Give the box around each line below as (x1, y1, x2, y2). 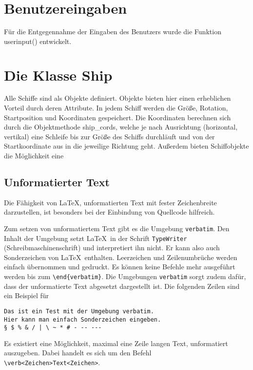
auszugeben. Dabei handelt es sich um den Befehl (4, 348, 152, 358)
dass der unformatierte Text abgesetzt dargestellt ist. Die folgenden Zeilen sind (4, 281, 240, 291)
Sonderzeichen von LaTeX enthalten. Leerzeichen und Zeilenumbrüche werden (4, 252, 237, 262)
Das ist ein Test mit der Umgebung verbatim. (4, 307, 154, 315)
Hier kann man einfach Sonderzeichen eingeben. (4, 316, 161, 323)
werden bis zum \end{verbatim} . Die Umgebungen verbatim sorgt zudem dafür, (4, 271, 246, 282)
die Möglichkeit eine (4, 151, 64, 160)
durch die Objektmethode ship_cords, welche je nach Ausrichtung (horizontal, (4, 122, 238, 132)
